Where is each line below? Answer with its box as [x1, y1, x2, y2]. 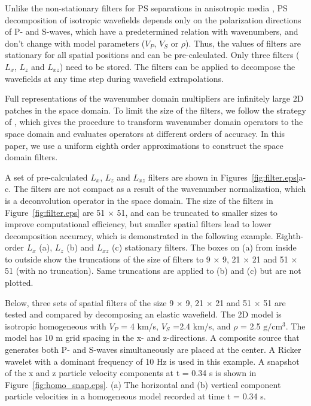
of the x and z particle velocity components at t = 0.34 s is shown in [5, 367, 257, 379]
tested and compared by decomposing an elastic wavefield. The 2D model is [5, 308, 282, 320]
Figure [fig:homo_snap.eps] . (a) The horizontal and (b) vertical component [5, 378, 281, 390]
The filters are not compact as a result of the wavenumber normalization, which [13, 182, 306, 195]
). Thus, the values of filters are [185, 36, 301, 49]
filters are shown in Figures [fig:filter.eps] [148, 170, 299, 183]
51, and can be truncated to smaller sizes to [117, 206, 278, 218]
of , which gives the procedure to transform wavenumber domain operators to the [5, 115, 303, 128]
